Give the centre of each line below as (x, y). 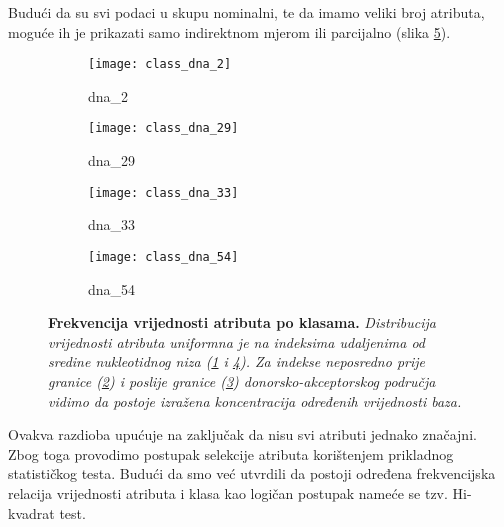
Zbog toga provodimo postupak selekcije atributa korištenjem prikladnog (231, 453)
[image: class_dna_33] (163, 192)
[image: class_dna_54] (163, 256)
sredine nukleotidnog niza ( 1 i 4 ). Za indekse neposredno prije (236, 361)
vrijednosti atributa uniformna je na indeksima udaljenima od (236, 341)
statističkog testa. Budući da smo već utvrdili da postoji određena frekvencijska (252, 473)
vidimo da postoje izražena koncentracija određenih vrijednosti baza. (255, 400)
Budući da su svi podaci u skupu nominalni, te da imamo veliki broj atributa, (246, 12)
